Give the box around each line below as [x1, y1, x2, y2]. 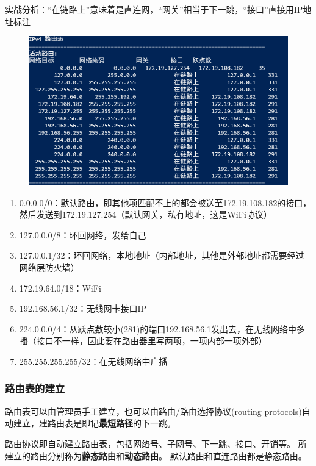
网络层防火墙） [19, 260, 79, 273]
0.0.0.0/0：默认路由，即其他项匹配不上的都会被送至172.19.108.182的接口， [19, 196, 312, 209]
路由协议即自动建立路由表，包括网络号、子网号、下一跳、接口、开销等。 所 [5, 437, 307, 450]
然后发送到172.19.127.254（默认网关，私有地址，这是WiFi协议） [19, 208, 272, 221]
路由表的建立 [5, 381, 65, 396]
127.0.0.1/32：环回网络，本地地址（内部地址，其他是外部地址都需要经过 [19, 249, 304, 262]
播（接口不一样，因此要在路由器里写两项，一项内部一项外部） [19, 334, 267, 347]
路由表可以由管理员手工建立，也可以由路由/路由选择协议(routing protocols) [5, 404, 302, 417]
